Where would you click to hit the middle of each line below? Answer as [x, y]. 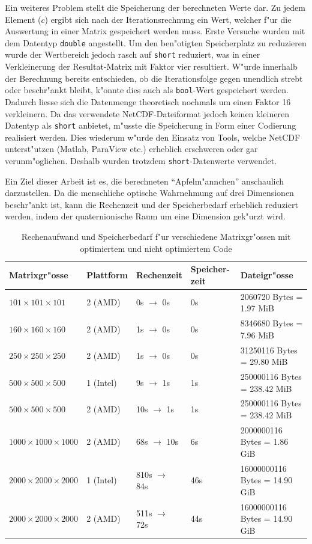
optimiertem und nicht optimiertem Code [156, 248]
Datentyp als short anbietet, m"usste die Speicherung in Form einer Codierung [151, 125]
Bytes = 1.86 [264, 442]
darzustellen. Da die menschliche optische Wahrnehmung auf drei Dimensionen [149, 193]
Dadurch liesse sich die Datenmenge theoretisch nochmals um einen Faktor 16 [148, 101]
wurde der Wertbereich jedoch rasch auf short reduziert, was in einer [133, 54]
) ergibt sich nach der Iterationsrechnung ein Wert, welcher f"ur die [168, 19]
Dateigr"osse [267, 274]
